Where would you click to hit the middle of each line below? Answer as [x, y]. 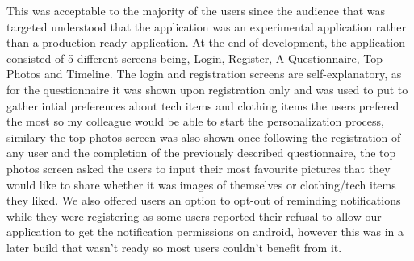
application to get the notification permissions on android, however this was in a [205, 232]
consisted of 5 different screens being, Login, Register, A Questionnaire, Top [195, 58]
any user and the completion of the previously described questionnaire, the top [201, 153]
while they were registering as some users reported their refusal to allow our [194, 215]
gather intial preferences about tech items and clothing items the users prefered [203, 105]
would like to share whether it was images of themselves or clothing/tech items [201, 184]
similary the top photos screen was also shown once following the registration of [204, 137]
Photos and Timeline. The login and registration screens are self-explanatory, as [204, 74]
